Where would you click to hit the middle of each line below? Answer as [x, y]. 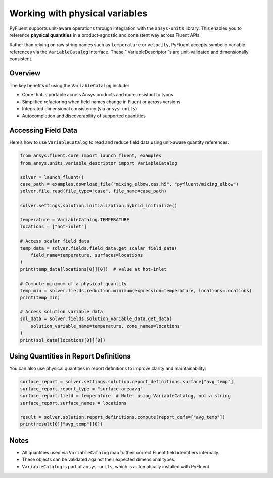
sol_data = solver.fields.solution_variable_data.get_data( [96, 319]
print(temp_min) [40, 298]
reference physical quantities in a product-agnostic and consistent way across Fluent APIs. [105, 35]
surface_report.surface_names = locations [73, 403]
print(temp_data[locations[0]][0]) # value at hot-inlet [93, 269]
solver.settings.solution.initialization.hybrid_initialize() [99, 206]
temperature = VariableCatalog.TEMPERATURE [75, 220]
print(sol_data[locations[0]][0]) [63, 340]
